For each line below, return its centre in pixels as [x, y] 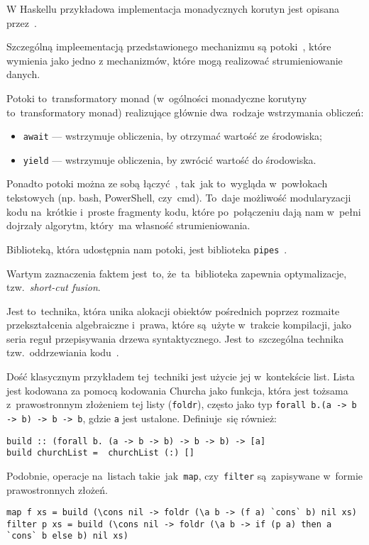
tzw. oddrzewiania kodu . [63, 352]
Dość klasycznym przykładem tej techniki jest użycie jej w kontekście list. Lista [181, 376]
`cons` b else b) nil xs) [67, 536]
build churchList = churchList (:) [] [100, 453]
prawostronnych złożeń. [57, 489]
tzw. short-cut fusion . [54, 287]
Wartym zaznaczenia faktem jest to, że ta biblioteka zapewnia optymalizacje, [177, 273]
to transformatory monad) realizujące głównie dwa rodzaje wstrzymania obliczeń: [185, 112]
